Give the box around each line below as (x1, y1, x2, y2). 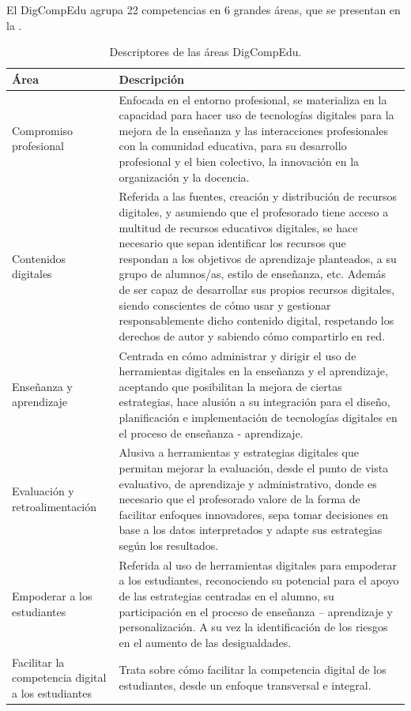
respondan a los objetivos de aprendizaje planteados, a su (119, 250, 397, 266)
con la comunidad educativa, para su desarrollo (119, 137, 347, 154)
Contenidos (12, 250, 66, 266)
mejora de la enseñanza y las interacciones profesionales (119, 122, 388, 138)
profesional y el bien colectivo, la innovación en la (119, 153, 360, 169)
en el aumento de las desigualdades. (119, 634, 292, 650)
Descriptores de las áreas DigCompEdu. (109, 43, 302, 60)
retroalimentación (12, 498, 97, 515)
